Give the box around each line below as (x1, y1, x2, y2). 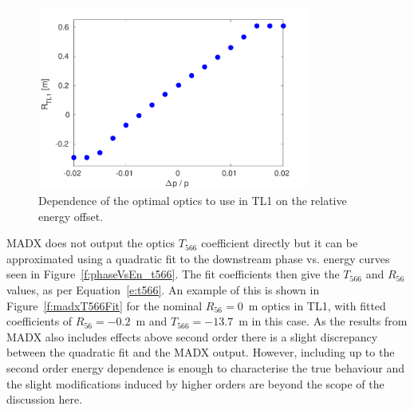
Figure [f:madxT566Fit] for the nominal (6, 297, 203, 313)
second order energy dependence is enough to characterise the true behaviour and (6, 360, 405, 376)
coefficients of (6, 313, 73, 329)
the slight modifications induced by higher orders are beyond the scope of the (6, 375, 384, 392)
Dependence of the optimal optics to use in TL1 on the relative (38, 192, 347, 209)
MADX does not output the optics (6, 235, 175, 251)
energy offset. (38, 207, 103, 224)
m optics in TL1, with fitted (248, 297, 386, 313)
